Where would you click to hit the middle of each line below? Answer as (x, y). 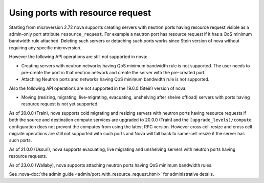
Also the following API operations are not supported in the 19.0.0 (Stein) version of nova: (98, 88)
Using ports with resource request (80, 13)
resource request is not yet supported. (60, 104)
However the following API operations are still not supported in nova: (78, 57)
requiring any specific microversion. (45, 48)
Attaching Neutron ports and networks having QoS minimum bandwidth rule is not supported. (115, 79)
